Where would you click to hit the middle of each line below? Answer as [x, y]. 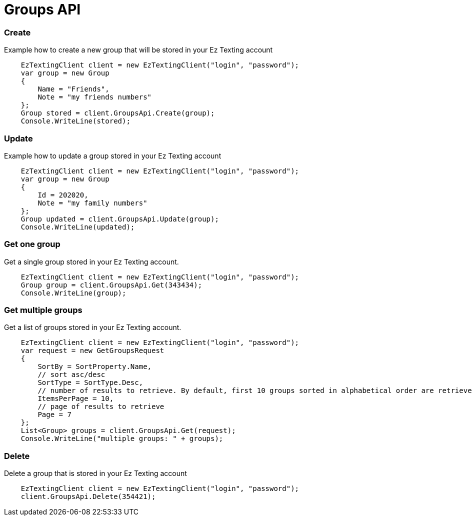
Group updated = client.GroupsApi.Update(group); [120, 219]
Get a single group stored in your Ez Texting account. [91, 261]
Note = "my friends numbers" [95, 97]
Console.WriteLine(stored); [75, 121]
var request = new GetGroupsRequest [92, 351]
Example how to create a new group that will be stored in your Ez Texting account [138, 50]
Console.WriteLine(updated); [78, 227]
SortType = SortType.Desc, [90, 383]
